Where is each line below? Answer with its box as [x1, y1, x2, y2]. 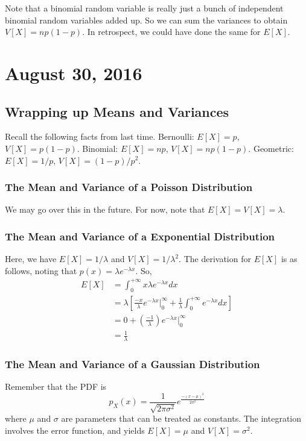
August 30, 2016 [5, 60, 142, 85]
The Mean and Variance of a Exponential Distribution [5, 228, 275, 243]
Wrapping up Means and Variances [5, 102, 229, 120]
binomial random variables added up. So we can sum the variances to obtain [5, 13, 288, 26]
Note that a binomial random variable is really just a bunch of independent [5, 2, 284, 14]
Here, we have [5, 252, 57, 265]
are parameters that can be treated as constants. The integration [61, 412, 302, 425]
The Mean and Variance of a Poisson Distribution [5, 180, 253, 195]
